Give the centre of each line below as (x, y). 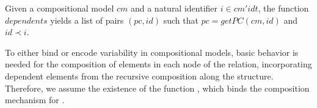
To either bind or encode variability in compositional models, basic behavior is (152, 52)
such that (181, 20)
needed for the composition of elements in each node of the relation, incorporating (158, 64)
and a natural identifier (174, 8)
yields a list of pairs (87, 20)
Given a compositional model (60, 8)
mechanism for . (35, 100)
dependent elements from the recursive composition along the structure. (139, 76)
